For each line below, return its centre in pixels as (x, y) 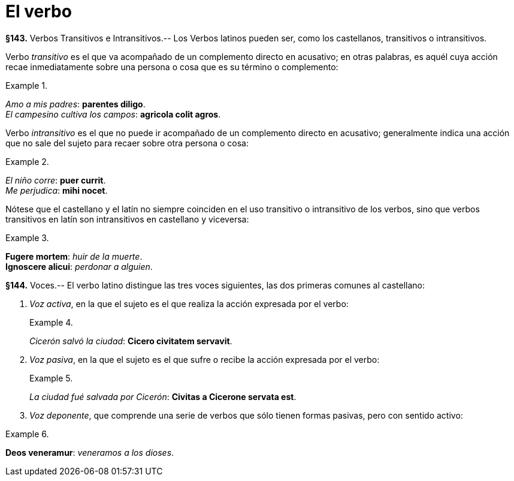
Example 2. (27, 161)
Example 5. (51, 378)
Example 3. (27, 238)
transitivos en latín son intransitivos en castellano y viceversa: (127, 219)
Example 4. (51, 322)
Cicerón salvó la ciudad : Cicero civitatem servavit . (131, 341)
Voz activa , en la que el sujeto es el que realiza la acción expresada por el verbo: (189, 303)
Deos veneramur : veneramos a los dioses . (90, 452)
